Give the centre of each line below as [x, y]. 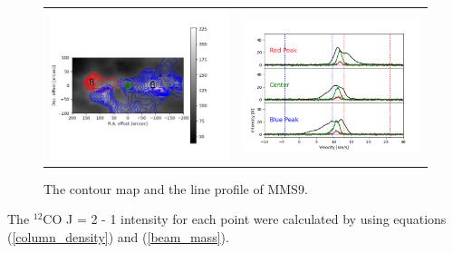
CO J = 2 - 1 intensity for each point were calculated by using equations [245, 219]
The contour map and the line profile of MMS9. [176, 188]
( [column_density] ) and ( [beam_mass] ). [118, 237]
